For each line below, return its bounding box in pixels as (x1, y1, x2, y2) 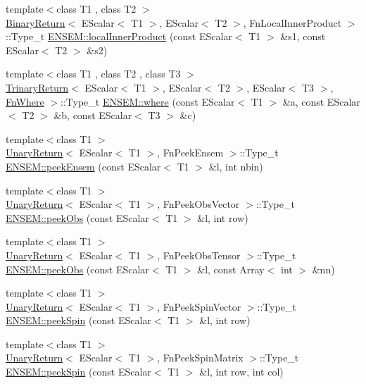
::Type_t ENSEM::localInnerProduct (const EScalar (6, 29, 232, 44)
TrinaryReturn (6, 80, 69, 94)
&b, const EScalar (53, 108, 132, 123)
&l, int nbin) (208, 159, 263, 173)
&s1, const (280, 29, 326, 44)
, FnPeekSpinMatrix (157, 350, 244, 365)
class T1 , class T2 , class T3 (56, 66, 181, 81)
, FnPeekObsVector (157, 197, 240, 211)
